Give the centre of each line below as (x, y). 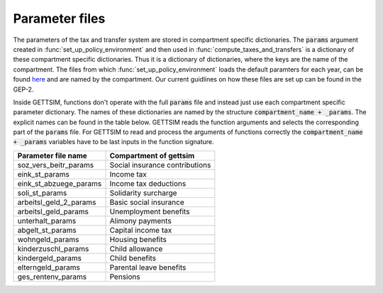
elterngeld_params (49, 267)
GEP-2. (23, 89)
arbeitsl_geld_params (53, 211)
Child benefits (133, 258)
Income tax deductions (148, 183)
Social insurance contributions (160, 165)
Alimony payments (140, 221)
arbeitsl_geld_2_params (57, 202)
